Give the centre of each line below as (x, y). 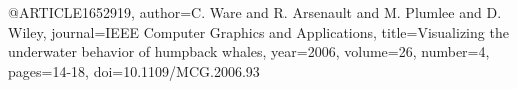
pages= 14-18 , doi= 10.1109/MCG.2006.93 (134, 70)
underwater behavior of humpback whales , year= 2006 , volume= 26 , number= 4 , (249, 51)
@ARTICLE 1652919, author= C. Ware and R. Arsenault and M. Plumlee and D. (255, 12)
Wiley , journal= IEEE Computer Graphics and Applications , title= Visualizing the (258, 31)
